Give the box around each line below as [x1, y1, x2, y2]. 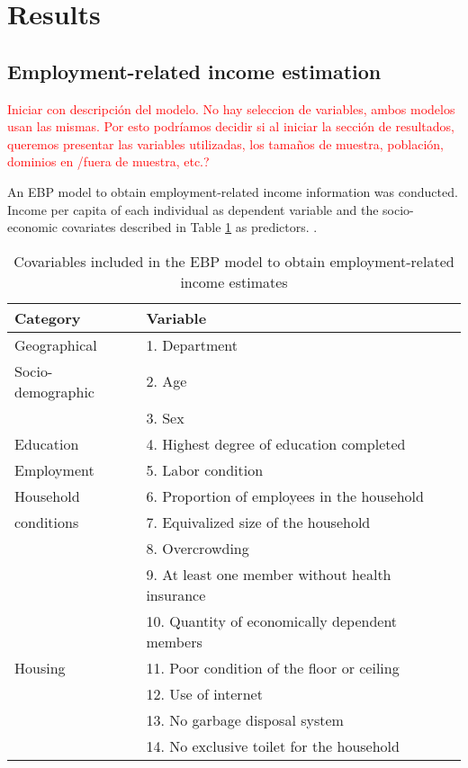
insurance [146, 584, 206, 605]
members [146, 630, 202, 652]
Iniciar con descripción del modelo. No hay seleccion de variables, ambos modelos [7, 99, 455, 118]
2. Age [146, 371, 187, 392]
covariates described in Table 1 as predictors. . [61, 218, 318, 237]
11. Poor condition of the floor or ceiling [146, 656, 400, 678]
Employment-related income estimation [7, 57, 382, 85]
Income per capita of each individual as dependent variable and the [7, 200, 379, 219]
